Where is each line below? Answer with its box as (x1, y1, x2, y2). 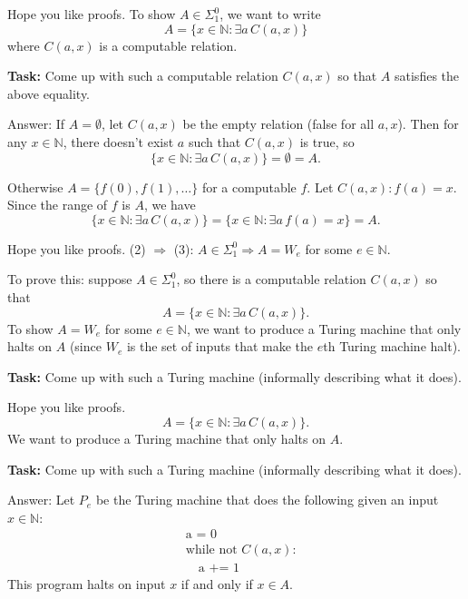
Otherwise (7, 177, 63, 196)
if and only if (180, 574, 253, 594)
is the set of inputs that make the (126, 337, 314, 356)
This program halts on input (7, 574, 166, 594)
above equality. (7, 83, 91, 103)
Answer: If (7, 114, 65, 133)
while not (185, 544, 238, 557)
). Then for (397, 114, 459, 133)
